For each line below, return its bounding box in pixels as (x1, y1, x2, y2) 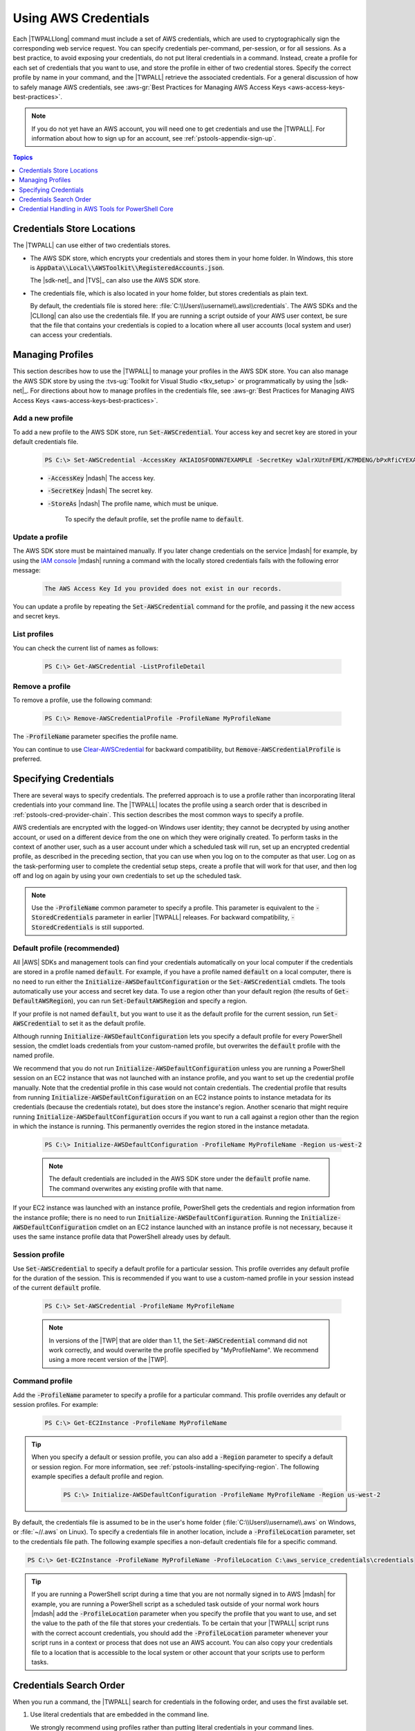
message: (12, 566, 41, 575)
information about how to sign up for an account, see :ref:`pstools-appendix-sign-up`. (31, 134, 277, 143)
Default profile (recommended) (12, 944, 120, 953)
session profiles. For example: (12, 1400, 98, 1408)
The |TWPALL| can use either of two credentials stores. (12, 241, 171, 249)
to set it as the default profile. (62, 1019, 146, 1028)
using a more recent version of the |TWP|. (48, 1356, 169, 1364)
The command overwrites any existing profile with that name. (48, 1184, 223, 1192)
